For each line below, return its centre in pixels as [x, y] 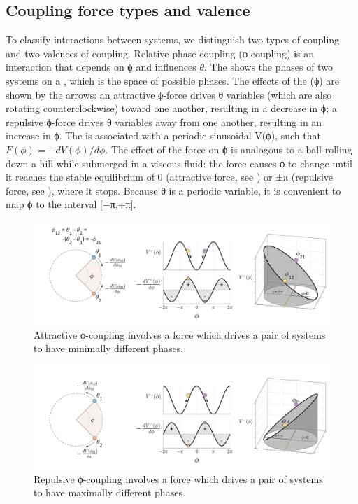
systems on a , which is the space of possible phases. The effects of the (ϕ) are [173, 80]
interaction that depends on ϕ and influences [101, 67]
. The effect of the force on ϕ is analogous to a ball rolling [229, 149]
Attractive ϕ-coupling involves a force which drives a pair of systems [180, 334]
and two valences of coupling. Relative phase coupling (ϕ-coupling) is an [160, 53]
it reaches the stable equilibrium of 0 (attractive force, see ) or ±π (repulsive [170, 177]
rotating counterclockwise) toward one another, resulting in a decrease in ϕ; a [171, 108]
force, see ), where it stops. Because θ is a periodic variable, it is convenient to [173, 190]
